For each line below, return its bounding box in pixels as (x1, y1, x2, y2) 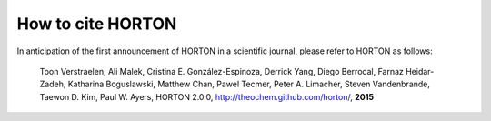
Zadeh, (39, 78, 66, 90)
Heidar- (405, 66, 435, 76)
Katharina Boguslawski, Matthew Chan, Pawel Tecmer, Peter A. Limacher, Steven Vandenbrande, (67, 78, 431, 90)
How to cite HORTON (16, 14, 177, 34)
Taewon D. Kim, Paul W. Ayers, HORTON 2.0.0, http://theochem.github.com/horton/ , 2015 (39, 91, 375, 102)
